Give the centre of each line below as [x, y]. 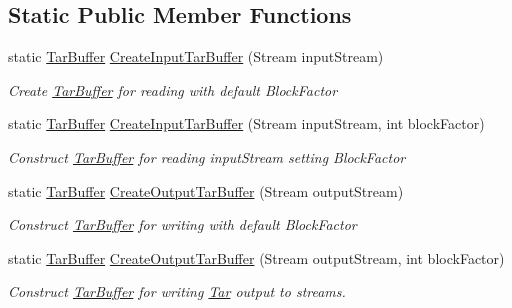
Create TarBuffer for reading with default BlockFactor [173, 89]
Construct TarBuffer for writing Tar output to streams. [177, 291]
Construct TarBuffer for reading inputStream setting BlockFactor [207, 156]
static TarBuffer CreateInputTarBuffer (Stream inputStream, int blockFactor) [246, 123]
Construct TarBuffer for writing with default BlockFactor [182, 224]
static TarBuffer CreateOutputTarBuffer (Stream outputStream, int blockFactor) [256, 257]
